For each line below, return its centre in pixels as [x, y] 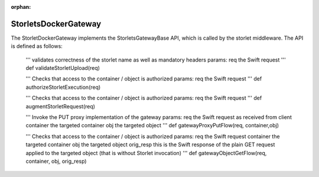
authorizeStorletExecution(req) [63, 87]
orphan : [21, 7]
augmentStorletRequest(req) [61, 106]
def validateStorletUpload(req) [63, 68]
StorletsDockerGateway [56, 24]
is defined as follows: [37, 46]
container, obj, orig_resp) [56, 161]
